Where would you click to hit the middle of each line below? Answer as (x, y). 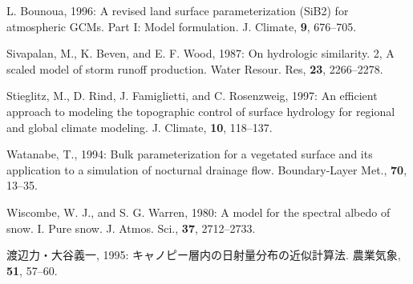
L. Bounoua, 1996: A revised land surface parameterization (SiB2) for (178, 10)
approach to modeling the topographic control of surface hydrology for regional (201, 111)
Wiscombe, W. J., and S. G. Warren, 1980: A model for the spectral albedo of (198, 212)
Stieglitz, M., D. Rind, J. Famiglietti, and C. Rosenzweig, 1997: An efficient (192, 96)
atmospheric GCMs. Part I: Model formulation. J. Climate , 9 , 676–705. (182, 26)
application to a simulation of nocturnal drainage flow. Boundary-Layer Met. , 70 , (207, 169)
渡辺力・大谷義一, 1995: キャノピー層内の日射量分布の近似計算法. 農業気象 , (204, 255)
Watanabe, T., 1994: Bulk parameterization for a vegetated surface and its (190, 154)
